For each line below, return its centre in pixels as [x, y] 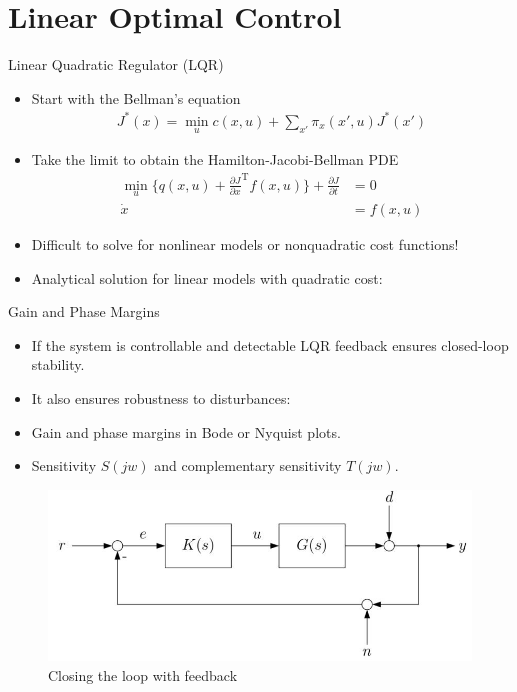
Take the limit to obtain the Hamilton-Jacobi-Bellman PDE [215, 159]
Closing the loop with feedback [143, 674]
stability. [58, 364]
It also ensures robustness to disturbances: [161, 397]
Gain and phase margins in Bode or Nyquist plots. [186, 431]
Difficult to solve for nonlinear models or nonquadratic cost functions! [245, 243]
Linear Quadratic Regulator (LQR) [116, 64]
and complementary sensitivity [248, 465]
